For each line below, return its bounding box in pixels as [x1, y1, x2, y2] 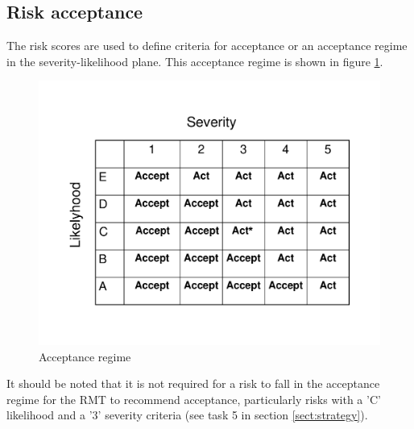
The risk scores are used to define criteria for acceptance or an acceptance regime [6, 37, 408, 54]
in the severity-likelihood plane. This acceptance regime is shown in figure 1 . [6, 52, 383, 69]
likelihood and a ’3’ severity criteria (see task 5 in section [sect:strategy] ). [6, 406, 368, 423]
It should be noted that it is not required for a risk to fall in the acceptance [6, 375, 380, 392]
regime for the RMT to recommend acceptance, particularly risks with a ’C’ [6, 390, 381, 407]
